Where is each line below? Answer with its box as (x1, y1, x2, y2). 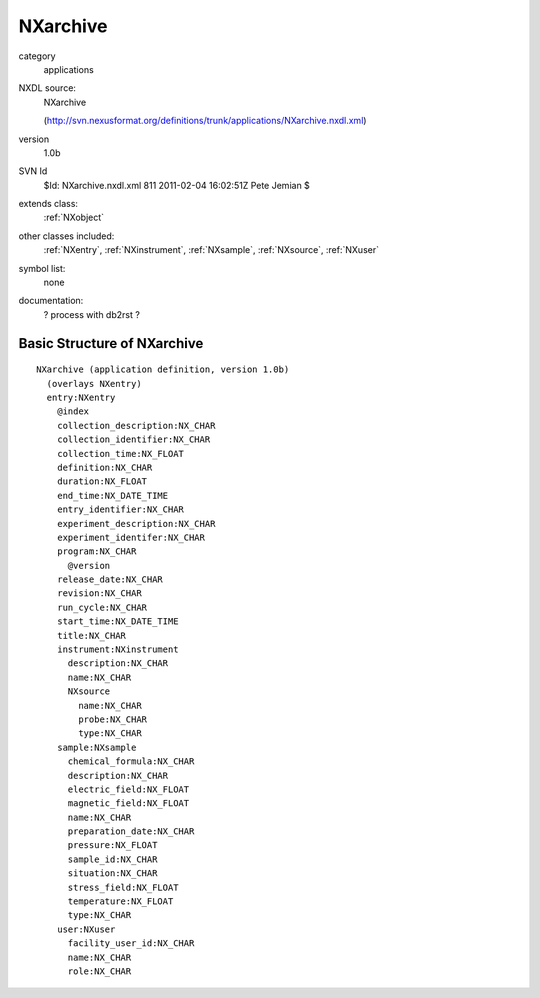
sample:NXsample (56, 741, 137, 753)
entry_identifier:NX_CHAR (56, 504, 185, 515)
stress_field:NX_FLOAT (67, 881, 179, 893)
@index (56, 406, 90, 417)
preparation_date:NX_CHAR (67, 826, 195, 837)
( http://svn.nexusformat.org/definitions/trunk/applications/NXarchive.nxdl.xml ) (43, 115, 367, 127)
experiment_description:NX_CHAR (56, 518, 216, 529)
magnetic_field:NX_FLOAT (67, 798, 190, 809)
